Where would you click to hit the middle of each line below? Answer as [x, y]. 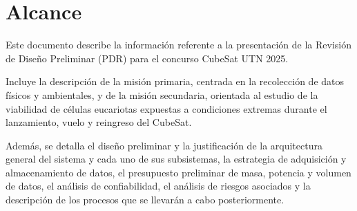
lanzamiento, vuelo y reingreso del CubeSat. [99, 122]
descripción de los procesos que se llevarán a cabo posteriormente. [145, 200]
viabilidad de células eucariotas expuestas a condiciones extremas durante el [166, 108]
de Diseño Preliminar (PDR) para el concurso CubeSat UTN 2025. [147, 58]
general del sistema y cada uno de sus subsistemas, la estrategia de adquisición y [176, 159]
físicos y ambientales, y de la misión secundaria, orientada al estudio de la [162, 94]
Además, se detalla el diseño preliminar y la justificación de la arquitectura [164, 145]
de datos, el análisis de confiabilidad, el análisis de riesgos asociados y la [158, 186]
